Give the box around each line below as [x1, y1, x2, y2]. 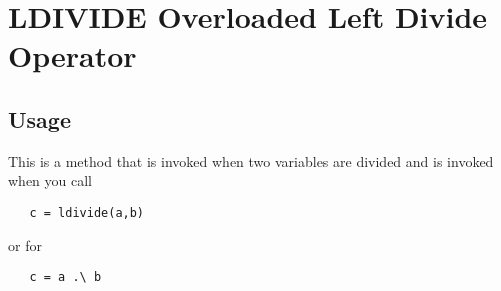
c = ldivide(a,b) [29, 205, 145, 220]
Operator [8, 35, 137, 76]
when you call [8, 170, 92, 191]
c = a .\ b [29, 270, 102, 285]
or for [8, 234, 42, 255]
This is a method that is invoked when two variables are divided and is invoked [8, 150, 494, 171]
